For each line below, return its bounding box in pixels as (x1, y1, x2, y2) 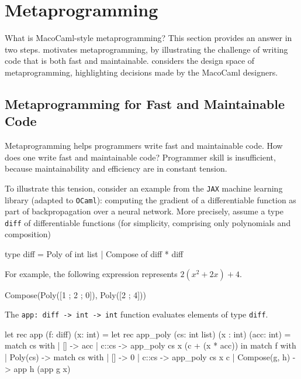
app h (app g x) (13, 362, 71, 374)
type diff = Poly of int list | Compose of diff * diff (5, 248, 184, 260)
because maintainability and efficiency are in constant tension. (5, 162, 227, 175)
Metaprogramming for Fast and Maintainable (5, 94, 285, 112)
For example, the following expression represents (5, 267, 178, 279)
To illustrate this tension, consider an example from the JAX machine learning (5, 182, 283, 194)
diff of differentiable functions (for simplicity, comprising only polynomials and (5, 216, 291, 228)
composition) (5, 228, 51, 240)
